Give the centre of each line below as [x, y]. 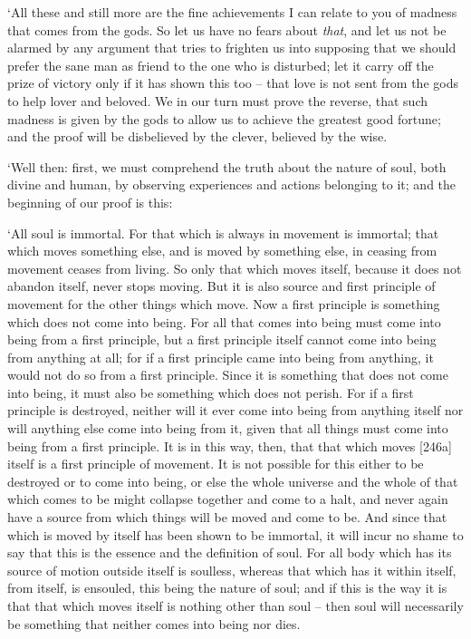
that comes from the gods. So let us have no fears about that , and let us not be [227, 29]
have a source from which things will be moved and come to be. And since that [227, 517]
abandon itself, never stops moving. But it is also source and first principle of [221, 286]
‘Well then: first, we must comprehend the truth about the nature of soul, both [227, 166]
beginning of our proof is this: [90, 202]
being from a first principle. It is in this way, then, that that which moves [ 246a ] [230, 445]
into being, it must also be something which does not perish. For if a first [211, 392]
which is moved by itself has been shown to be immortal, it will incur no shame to [235, 534]
